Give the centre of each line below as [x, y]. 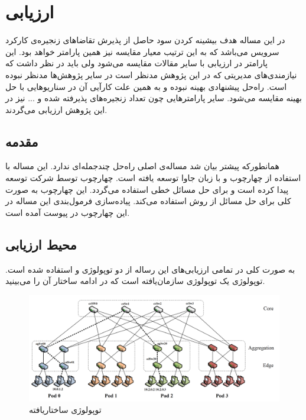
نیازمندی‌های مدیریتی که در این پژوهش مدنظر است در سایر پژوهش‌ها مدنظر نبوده [151, 74]
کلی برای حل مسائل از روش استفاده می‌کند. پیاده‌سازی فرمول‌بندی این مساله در [148, 201]
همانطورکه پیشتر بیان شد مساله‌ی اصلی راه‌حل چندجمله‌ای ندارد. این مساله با [142, 166]
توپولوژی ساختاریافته [65, 410]
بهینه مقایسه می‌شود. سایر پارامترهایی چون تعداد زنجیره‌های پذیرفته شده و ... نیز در [154, 98]
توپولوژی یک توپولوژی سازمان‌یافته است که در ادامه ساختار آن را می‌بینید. [135, 281]
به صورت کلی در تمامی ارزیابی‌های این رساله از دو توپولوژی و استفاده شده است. [150, 269]
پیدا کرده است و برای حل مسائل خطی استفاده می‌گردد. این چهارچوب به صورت [147, 189]
